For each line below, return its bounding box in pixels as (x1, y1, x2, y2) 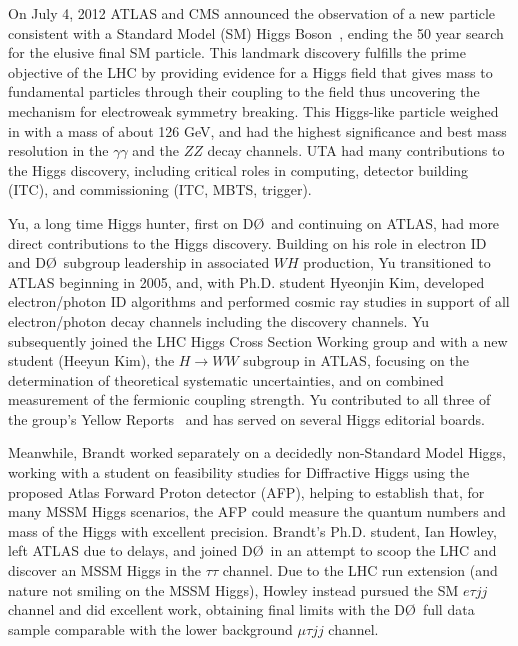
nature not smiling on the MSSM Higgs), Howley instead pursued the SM (8, 579, 459, 600)
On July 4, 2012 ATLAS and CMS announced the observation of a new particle (8, 3, 496, 23)
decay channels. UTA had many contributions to (207, 140, 505, 161)
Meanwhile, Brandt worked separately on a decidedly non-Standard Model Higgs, (8, 442, 506, 463)
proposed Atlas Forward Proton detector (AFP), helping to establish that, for (8, 481, 485, 502)
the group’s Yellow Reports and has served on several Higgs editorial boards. (8, 408, 485, 429)
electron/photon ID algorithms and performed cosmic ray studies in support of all (8, 291, 510, 312)
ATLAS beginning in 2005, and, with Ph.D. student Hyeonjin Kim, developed (8, 271, 485, 292)
